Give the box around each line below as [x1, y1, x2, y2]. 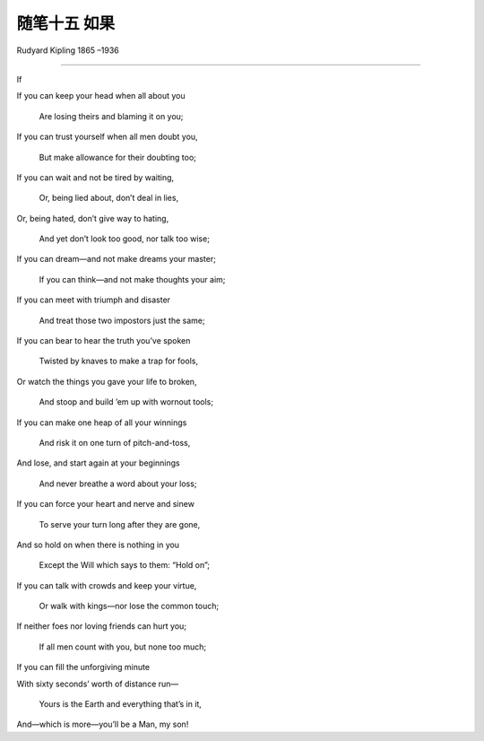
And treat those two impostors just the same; [39, 315, 205, 326]
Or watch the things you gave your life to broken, [16, 376, 197, 387]
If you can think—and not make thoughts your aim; [39, 274, 226, 284]
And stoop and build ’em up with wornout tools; [39, 397, 214, 407]
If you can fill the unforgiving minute [16, 662, 151, 673]
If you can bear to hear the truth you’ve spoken [16, 336, 191, 346]
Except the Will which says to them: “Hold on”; [39, 560, 211, 571]
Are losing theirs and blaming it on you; [39, 110, 184, 121]
